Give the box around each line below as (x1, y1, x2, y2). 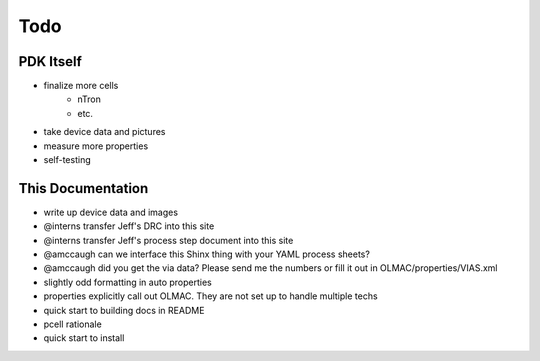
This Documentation (18, 180, 149, 197)
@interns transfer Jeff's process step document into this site (43, 234, 294, 246)
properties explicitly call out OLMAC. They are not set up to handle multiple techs (43, 290, 379, 302)
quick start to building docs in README (43, 304, 205, 316)
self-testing (43, 154, 91, 166)
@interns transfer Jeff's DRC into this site (43, 220, 215, 232)
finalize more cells (43, 80, 119, 92)
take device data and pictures (43, 126, 166, 138)
